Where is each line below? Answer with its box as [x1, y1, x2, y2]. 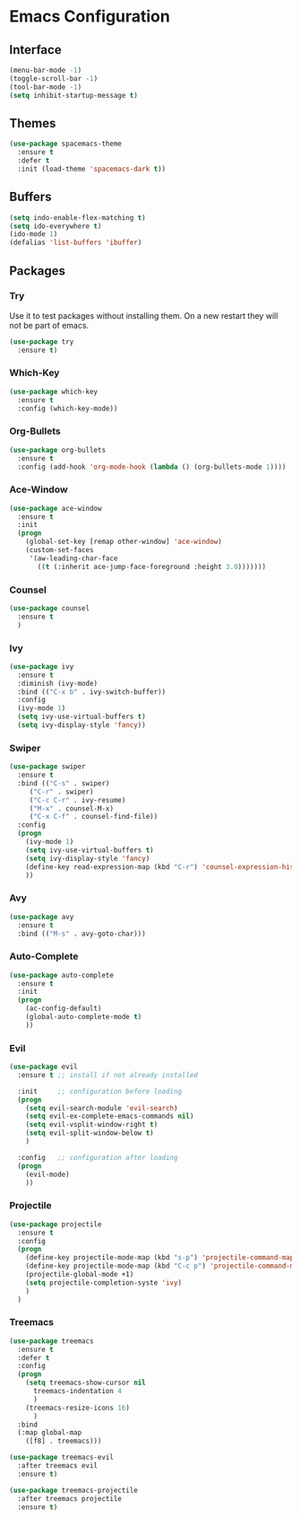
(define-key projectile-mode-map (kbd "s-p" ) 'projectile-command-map [25, 1253, 295, 1262]
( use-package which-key [9, 387, 99, 396]
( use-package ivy [9, 662, 74, 671]
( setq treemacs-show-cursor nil [25, 1378, 146, 1388]
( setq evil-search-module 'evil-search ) [25, 1103, 178, 1112]
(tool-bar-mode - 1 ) [9, 83, 82, 92]
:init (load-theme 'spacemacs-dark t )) [17, 164, 167, 173]
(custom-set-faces [25, 546, 94, 555]
